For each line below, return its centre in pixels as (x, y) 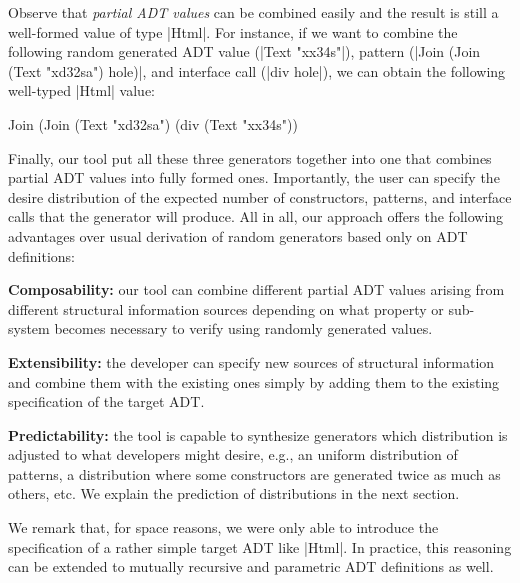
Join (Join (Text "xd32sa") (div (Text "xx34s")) (153, 123)
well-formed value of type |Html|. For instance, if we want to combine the (233, 31)
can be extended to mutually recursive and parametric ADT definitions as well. (251, 566)
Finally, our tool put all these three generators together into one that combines (250, 157)
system (29, 328)
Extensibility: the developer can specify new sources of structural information (251, 361)
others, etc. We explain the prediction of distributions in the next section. (234, 493)
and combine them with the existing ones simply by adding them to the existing (254, 381)
